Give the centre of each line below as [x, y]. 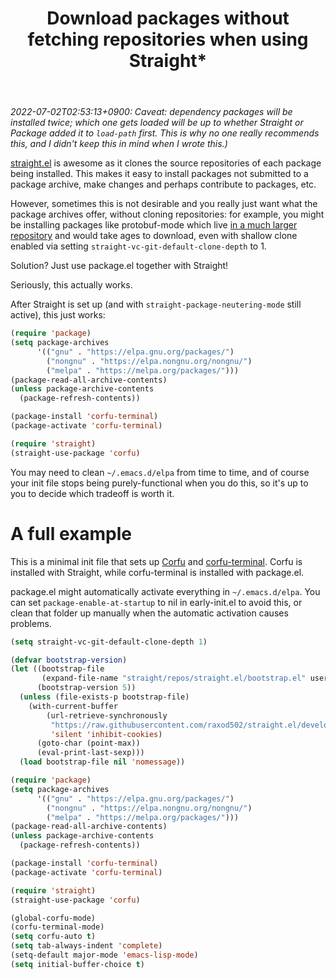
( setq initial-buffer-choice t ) [77, 964]
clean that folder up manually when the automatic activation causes [149, 613]
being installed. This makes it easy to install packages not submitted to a [159, 174]
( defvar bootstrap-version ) [69, 660]
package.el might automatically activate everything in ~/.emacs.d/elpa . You [165, 591]
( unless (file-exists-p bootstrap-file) [104, 697]
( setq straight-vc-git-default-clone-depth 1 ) [109, 642]
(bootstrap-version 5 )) [86, 688]
